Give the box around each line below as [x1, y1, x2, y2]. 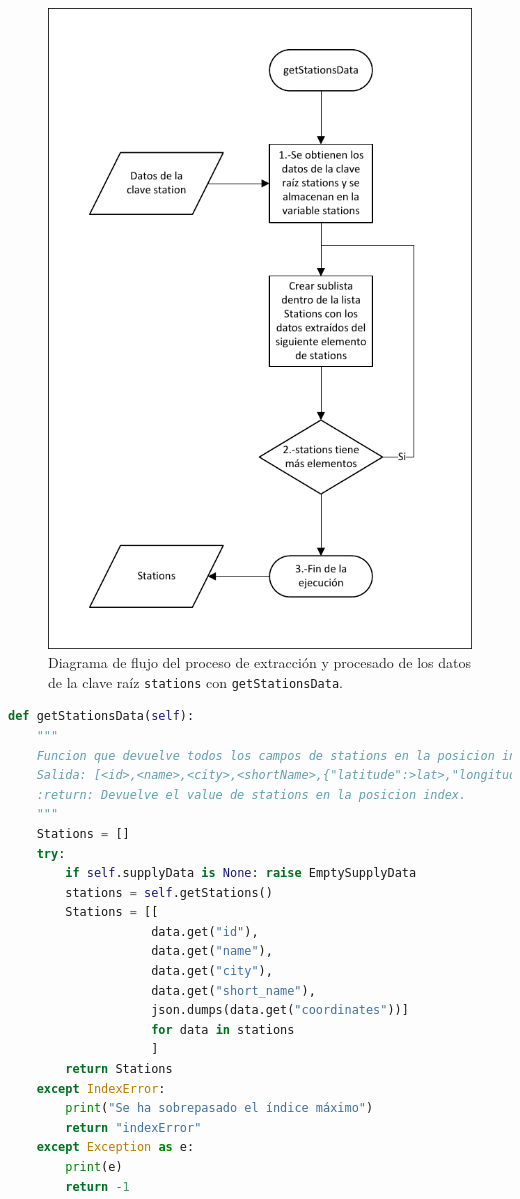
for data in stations [151, 1022, 295, 1037]
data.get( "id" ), [151, 924, 259, 939]
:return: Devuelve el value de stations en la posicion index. [36, 787, 467, 802]
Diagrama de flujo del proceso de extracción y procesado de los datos [48, 652, 471, 673]
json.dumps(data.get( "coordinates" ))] [151, 1003, 409, 1018]
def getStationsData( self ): [8, 709, 195, 724]
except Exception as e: [36, 1140, 195, 1155]
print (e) [65, 1160, 123, 1175]
